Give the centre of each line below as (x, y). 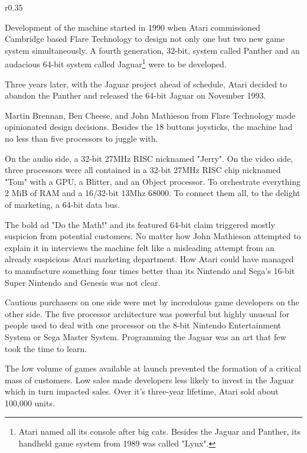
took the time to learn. (46, 348)
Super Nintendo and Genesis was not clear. (83, 282)
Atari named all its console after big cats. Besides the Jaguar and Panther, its (159, 431)
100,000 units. (30, 403)
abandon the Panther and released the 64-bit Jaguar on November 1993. (135, 95)
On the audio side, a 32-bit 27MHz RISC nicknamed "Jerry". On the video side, (149, 158)
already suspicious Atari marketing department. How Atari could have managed (149, 259)
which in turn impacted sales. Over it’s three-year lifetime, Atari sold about (142, 391)
